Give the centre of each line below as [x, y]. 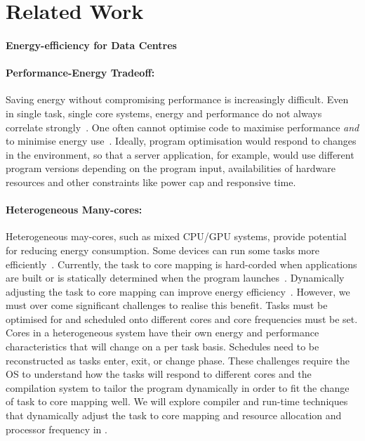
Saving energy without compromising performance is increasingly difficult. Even [177, 99]
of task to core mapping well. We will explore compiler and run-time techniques [177, 401]
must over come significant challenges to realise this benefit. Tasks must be [167, 305]
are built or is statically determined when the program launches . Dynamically [175, 278]
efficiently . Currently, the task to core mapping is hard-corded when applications [181, 264]
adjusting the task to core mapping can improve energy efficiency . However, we [178, 291]
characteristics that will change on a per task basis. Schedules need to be [162, 347]
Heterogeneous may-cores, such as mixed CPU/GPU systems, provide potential [176, 236]
